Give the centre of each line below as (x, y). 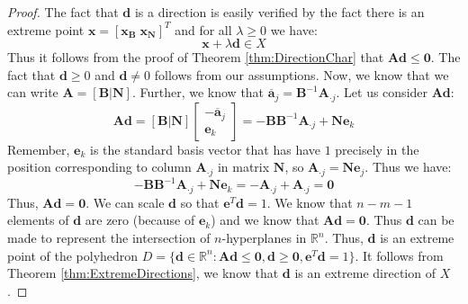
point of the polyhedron (73, 255)
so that (200, 202)
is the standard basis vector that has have (205, 149)
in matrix (243, 167)
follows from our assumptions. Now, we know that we (301, 74)
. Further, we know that (198, 92)
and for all (203, 29)
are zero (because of (140, 220)
